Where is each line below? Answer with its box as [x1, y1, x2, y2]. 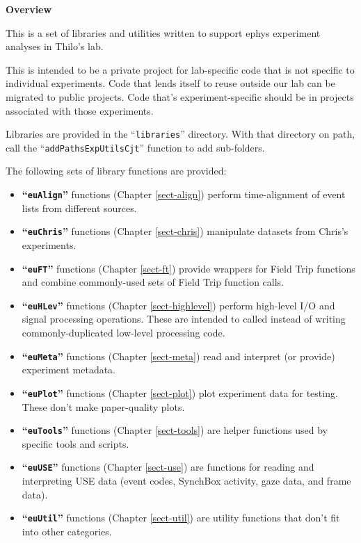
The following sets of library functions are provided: [6, 163, 227, 178]
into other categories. [22, 524, 112, 538]
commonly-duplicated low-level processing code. [22, 325, 225, 340]
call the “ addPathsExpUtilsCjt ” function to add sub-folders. [6, 140, 265, 154]
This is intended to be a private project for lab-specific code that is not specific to [6, 62, 355, 76]
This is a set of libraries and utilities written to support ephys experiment [6, 25, 321, 40]
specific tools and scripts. [22, 436, 129, 451]
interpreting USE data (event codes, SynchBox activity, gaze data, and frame [22, 473, 351, 488]
